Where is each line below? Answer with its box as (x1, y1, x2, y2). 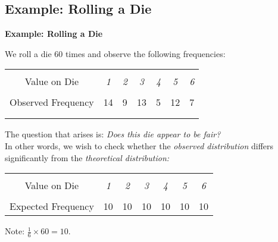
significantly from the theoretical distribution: (5, 151, 170, 164)
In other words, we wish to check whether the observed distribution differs (5, 139, 274, 152)
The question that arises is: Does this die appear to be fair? (5, 128, 221, 140)
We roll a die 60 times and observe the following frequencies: (5, 47, 226, 59)
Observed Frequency (10, 95, 94, 109)
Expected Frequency (10, 199, 94, 213)
